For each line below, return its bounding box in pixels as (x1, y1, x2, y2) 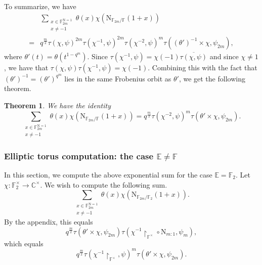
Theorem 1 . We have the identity (4, 100, 111, 110)
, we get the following (179, 73, 245, 83)
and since (209, 51, 239, 61)
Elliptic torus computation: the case (4, 149, 154, 162)
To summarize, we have (4, 1, 76, 11)
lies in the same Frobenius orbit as (64, 73, 171, 83)
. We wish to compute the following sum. (40, 179, 167, 190)
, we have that (4, 62, 49, 72)
